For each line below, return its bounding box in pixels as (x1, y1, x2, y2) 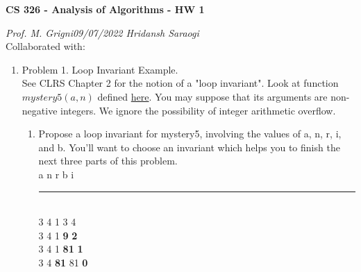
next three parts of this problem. (38, 153, 178, 168)
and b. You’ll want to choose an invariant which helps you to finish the (38, 139, 340, 154)
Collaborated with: (6, 39, 85, 53)
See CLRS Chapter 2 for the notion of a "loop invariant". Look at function (22, 76, 339, 90)
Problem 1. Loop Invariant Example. (22, 62, 178, 76)
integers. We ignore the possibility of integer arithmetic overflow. (60, 103, 336, 117)
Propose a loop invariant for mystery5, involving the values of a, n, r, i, (38, 126, 342, 141)
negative (22, 103, 58, 117)
